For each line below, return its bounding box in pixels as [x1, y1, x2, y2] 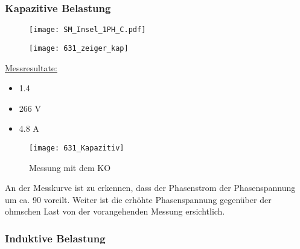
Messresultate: [5, 61, 57, 74]
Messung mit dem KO [29, 161, 111, 173]
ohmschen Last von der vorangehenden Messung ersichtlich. [5, 205, 225, 218]
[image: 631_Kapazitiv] [29, 143, 124, 152]
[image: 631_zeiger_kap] [29, 44, 129, 53]
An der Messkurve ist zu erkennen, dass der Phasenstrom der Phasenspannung [5, 181, 296, 194]
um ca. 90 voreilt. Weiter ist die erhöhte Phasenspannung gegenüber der [5, 193, 272, 205]
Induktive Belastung [5, 230, 106, 245]
